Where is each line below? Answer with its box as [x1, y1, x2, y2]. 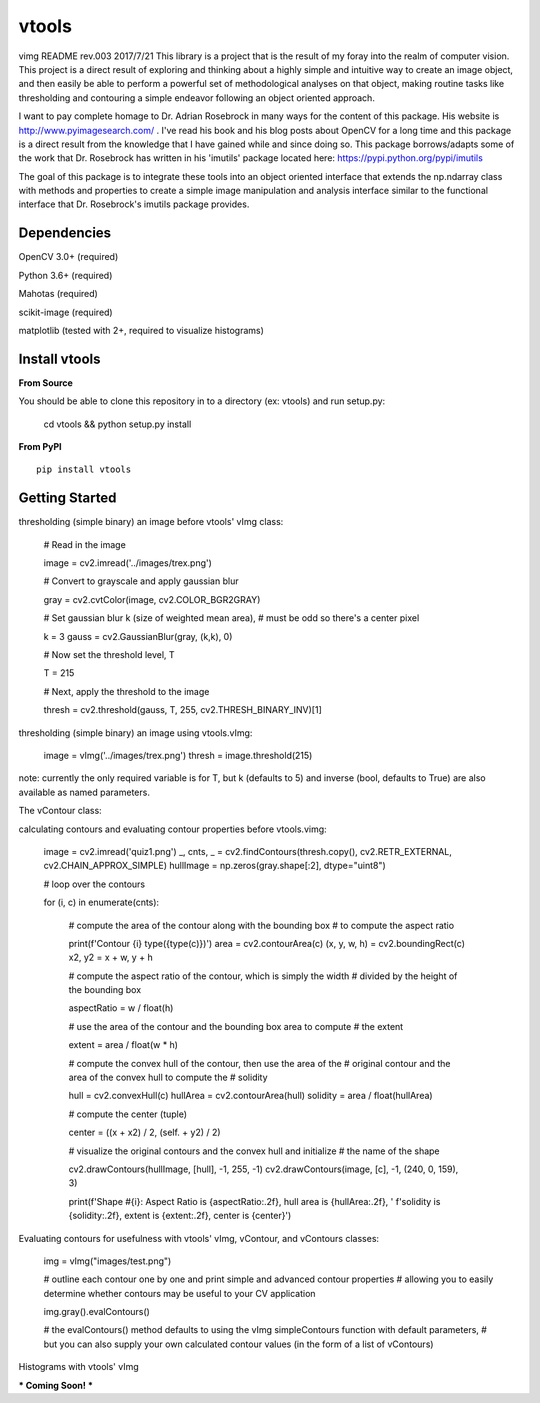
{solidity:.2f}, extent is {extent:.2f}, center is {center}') [68, 1210, 292, 1222]
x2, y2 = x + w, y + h [68, 951, 154, 964]
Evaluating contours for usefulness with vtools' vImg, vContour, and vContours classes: [18, 1232, 380, 1244]
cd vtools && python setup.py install [43, 418, 192, 430]
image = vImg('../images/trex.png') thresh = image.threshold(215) [43, 749, 313, 761]
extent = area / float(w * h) [68, 1039, 179, 1051]
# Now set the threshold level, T [43, 649, 175, 661]
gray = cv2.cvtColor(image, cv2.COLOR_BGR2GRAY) [43, 593, 261, 605]
